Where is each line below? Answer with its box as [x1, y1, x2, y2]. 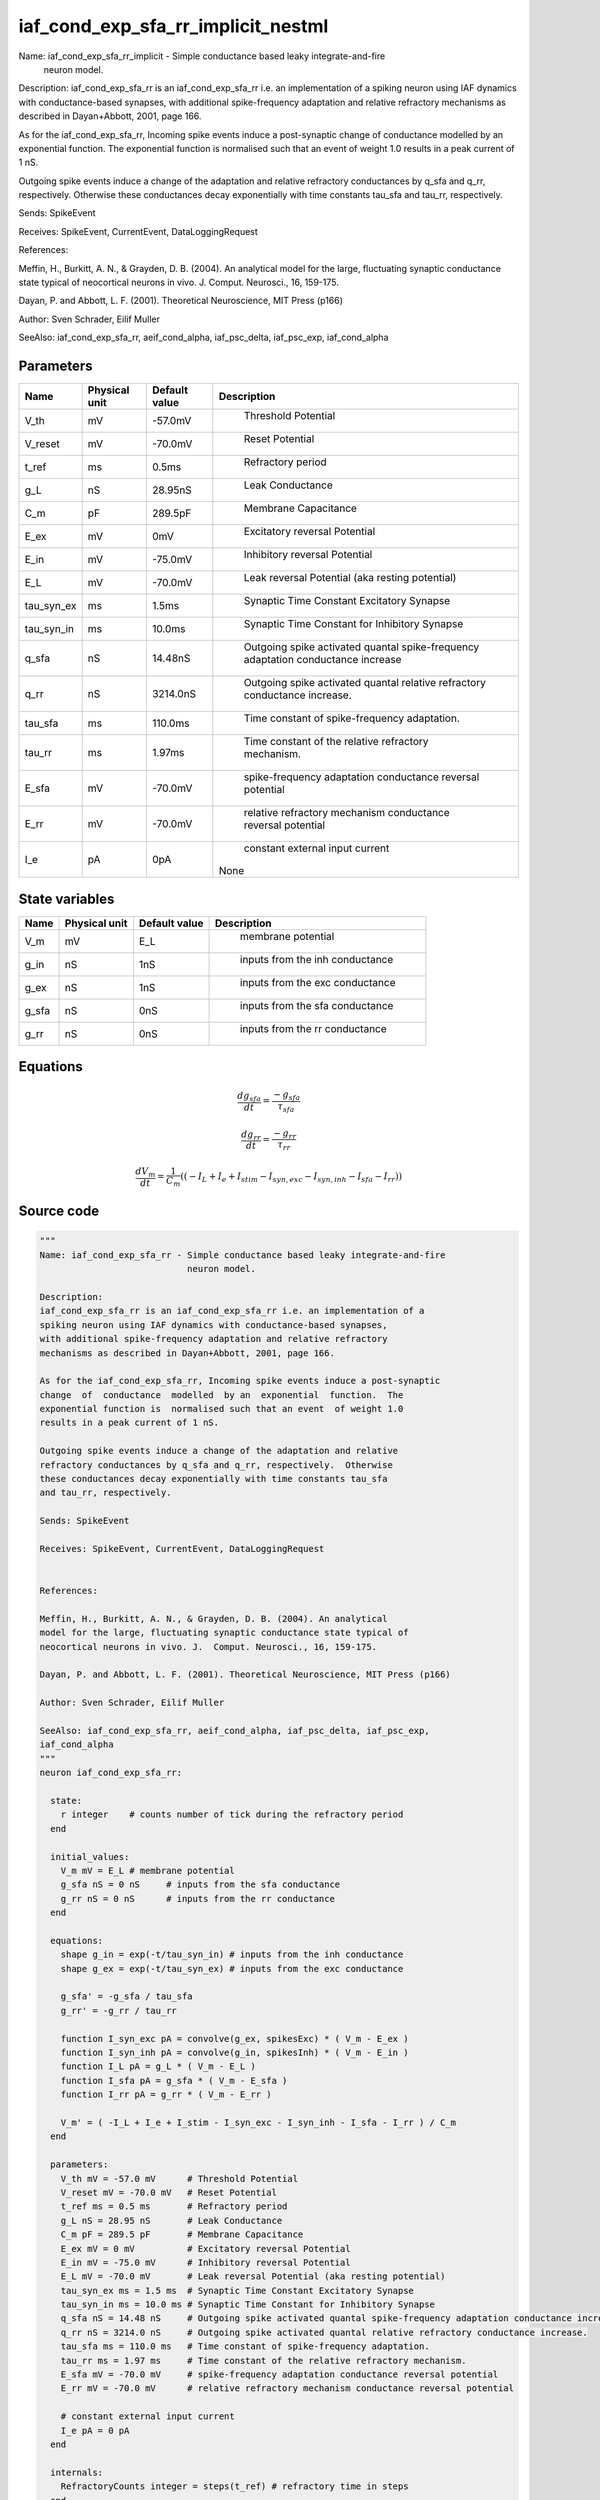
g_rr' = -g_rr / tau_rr [60, 2005, 177, 2016]
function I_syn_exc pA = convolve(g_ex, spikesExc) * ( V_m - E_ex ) [60, 2033, 409, 2044]
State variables [18, 890, 115, 907]
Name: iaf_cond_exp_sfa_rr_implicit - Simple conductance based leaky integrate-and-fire [18, 50, 386, 62]
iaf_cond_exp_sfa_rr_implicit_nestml [18, 15, 329, 37]
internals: [50, 2466, 104, 2478]
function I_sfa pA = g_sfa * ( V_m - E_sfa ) [60, 2075, 288, 2086]
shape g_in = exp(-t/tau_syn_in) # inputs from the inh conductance [60, 1949, 404, 1960]
